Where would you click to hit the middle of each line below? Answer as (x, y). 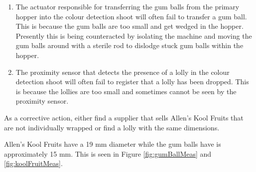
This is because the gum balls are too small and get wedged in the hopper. (129, 26)
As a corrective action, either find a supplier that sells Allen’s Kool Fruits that (124, 117)
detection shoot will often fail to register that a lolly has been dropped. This (132, 82)
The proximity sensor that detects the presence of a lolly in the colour (123, 72)
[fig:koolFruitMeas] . (33, 163)
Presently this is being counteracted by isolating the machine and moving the (134, 35)
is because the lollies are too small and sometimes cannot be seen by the (126, 91)
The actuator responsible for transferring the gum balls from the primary (128, 6)
